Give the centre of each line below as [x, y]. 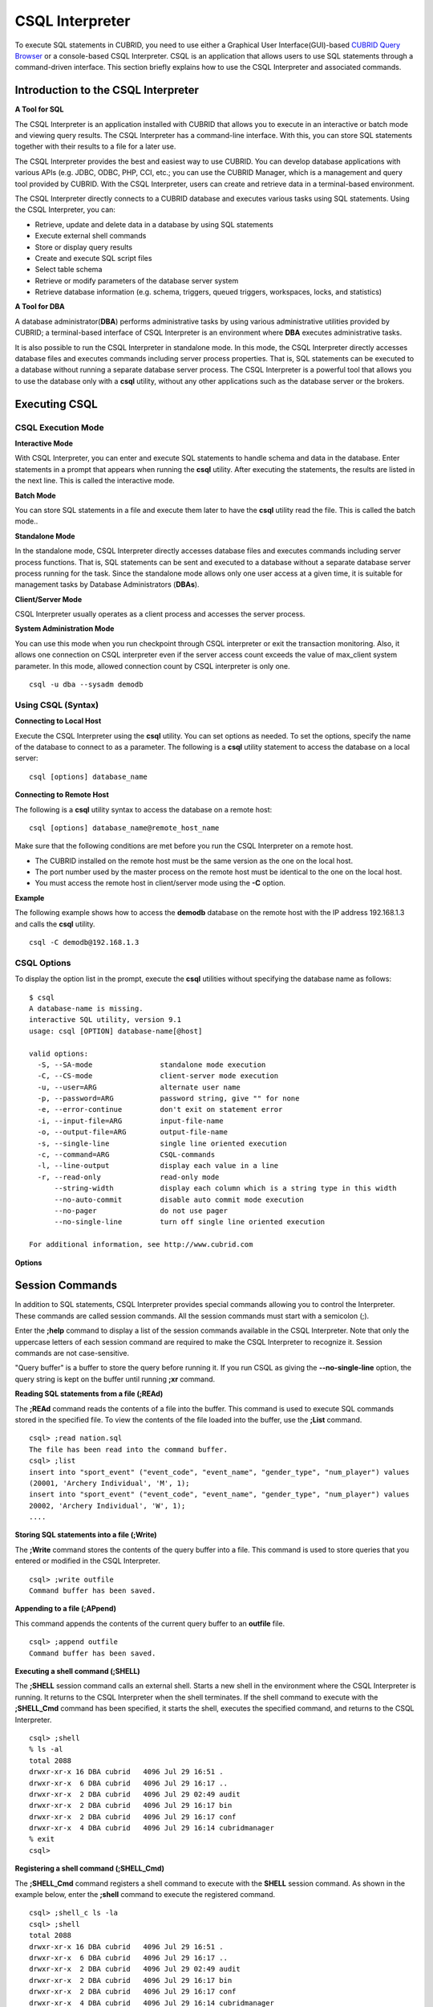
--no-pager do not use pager [141, 1211]
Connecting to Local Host [58, 721]
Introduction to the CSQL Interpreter [107, 90]
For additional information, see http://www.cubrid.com [141, 1245]
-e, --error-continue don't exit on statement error [160, 1109]
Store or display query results [83, 247]
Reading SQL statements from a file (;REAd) [89, 1394]
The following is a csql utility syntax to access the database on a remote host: [144, 809]
